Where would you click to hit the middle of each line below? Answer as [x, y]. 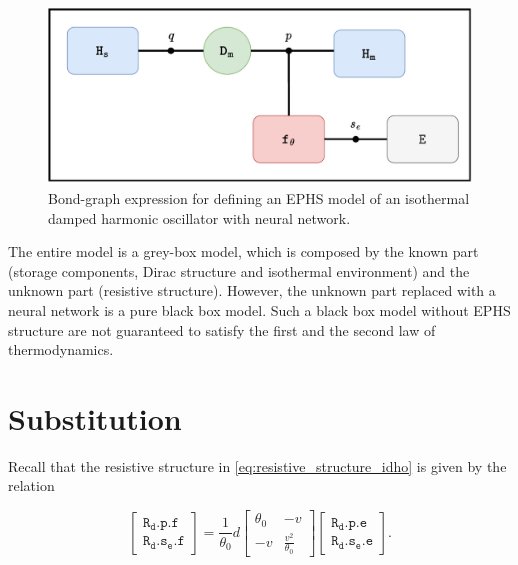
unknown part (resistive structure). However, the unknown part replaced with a [252, 290]
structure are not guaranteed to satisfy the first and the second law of [222, 329]
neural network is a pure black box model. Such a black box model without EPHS [259, 309]
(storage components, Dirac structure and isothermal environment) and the [239, 270]
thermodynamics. [61, 349]
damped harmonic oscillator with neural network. [199, 217]
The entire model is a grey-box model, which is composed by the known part [243, 251]
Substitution [95, 417]
